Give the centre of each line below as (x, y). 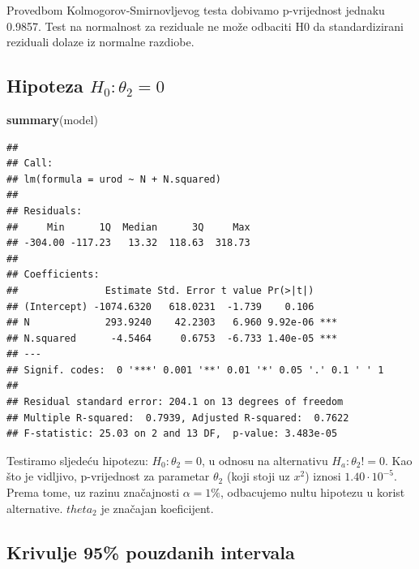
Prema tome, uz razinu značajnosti (93, 492)
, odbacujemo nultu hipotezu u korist (313, 492)
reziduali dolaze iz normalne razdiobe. (100, 42)
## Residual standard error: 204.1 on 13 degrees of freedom (175, 402)
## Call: (30, 164)
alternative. (35, 508)
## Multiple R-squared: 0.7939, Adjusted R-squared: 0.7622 (178, 418)
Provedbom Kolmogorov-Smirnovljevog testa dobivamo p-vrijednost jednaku (196, 10)
